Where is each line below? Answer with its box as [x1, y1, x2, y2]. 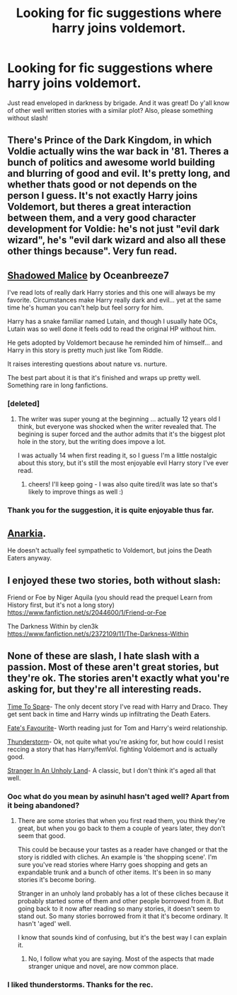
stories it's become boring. [17, 876, 96, 884]
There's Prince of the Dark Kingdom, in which [7, 134, 212, 146]
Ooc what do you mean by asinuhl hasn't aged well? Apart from [7, 791, 230, 801]
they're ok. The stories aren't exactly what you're [7, 673, 230, 685]
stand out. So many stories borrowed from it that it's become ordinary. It [17, 912, 229, 920]
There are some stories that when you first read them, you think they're [17, 817, 226, 825]
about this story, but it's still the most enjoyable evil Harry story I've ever [17, 459, 229, 467]
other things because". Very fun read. [7, 245, 178, 257]
